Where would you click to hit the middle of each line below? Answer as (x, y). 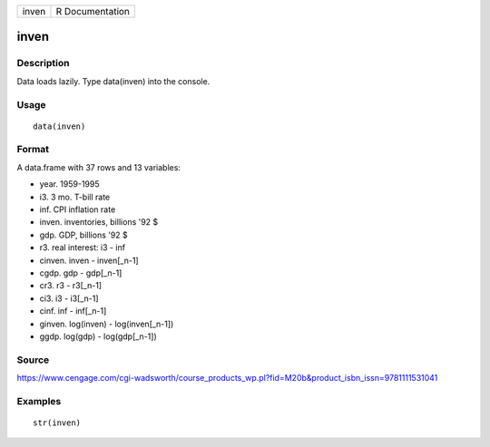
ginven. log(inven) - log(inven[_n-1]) (107, 324)
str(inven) (57, 423)
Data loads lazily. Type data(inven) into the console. (113, 81)
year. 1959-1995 (69, 184)
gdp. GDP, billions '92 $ (84, 235)
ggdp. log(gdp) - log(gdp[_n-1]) (98, 336)
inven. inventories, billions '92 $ (99, 222)
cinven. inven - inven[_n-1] (89, 260)
